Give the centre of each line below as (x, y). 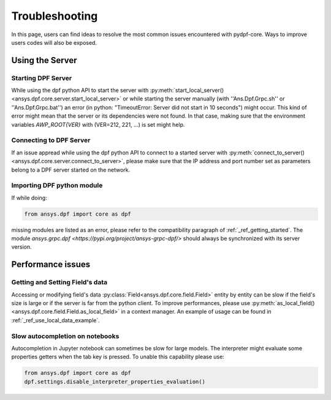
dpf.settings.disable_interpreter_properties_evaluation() (115, 382)
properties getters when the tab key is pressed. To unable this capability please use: (118, 357)
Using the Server (44, 60)
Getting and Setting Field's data (59, 282)
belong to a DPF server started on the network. (71, 170)
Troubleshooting (55, 16)
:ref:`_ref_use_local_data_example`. (56, 320)
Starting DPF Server (42, 78)
